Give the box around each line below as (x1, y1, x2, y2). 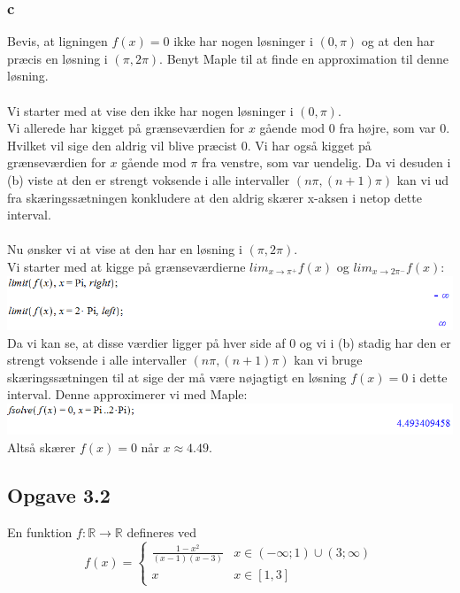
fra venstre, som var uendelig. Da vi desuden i (201, 153, 451, 172)
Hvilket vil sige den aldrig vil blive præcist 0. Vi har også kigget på (7, 135, 372, 154)
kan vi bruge (294, 350, 363, 369)
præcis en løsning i (7, 49, 108, 67)
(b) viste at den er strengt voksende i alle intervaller (7, 170, 290, 189)
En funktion (7, 522, 73, 541)
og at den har (361, 32, 435, 50)
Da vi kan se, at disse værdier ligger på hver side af (7, 333, 286, 351)
